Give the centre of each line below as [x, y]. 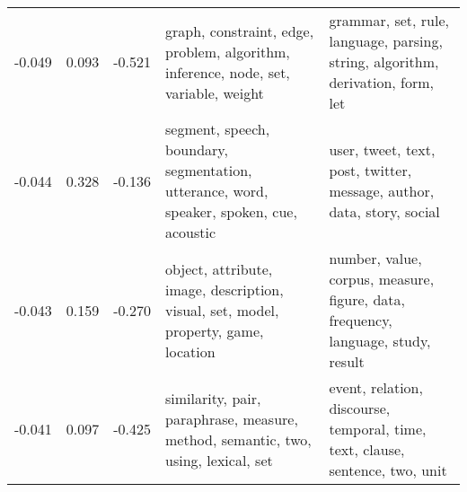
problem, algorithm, [228, 51]
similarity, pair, [213, 398]
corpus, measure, [382, 279]
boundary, [197, 149]
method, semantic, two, [238, 439]
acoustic [191, 232]
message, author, [382, 191]
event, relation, [376, 387]
